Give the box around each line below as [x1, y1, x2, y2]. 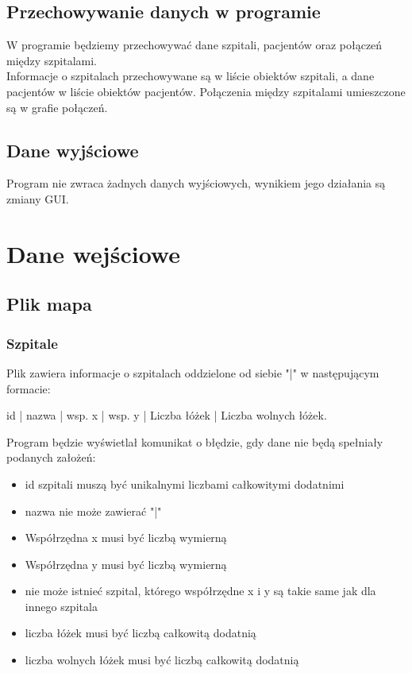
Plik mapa [6, 292, 92, 316]
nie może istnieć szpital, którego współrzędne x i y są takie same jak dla [25, 582, 376, 599]
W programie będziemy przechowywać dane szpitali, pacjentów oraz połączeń [6, 37, 383, 53]
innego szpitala [25, 598, 98, 614]
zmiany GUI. [6, 190, 69, 207]
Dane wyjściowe [6, 137, 139, 162]
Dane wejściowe [6, 237, 180, 269]
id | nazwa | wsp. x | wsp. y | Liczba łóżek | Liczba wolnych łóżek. [6, 407, 327, 424]
